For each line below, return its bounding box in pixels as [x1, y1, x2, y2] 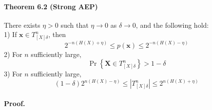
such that [60, 19, 89, 30]
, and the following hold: [135, 19, 209, 30]
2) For [4, 49, 22, 59]
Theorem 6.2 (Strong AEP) [4, 1, 98, 11]
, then [48, 29, 66, 39]
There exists [4, 19, 40, 30]
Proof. [4, 98, 25, 108]
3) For [4, 69, 22, 79]
